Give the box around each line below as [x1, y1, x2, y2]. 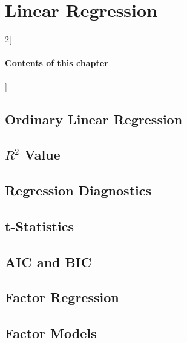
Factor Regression [5, 288, 119, 307]
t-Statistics [5, 216, 74, 235]
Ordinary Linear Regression [5, 109, 183, 128]
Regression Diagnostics [5, 181, 152, 200]
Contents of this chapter [5, 56, 108, 69]
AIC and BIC [5, 252, 92, 271]
